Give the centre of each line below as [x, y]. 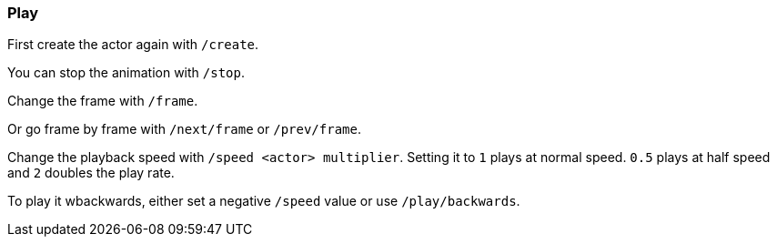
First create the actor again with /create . [133, 45]
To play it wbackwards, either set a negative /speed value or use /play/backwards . [264, 201]
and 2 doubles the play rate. [91, 173]
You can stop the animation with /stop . [126, 73]
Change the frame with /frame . [103, 101]
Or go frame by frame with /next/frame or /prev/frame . [184, 129]
